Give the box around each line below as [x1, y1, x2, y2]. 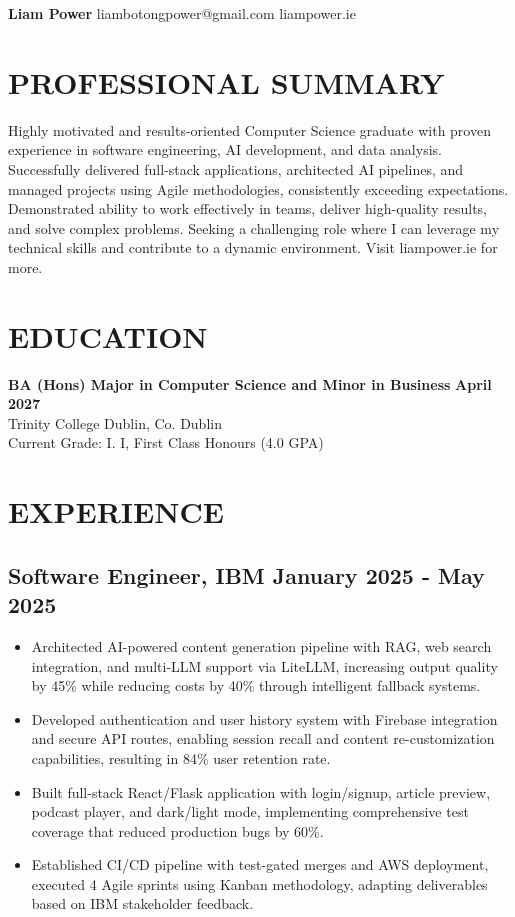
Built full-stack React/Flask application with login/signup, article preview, [31, 781, 491, 802]
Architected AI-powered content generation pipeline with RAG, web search [31, 635, 492, 656]
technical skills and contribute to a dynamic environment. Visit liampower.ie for [8, 237, 498, 258]
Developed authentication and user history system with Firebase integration [31, 708, 498, 729]
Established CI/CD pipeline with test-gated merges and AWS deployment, [31, 854, 489, 875]
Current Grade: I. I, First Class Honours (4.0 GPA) [8, 432, 324, 453]
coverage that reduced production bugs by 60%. [31, 820, 324, 841]
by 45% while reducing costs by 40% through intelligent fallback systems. [31, 675, 481, 696]
